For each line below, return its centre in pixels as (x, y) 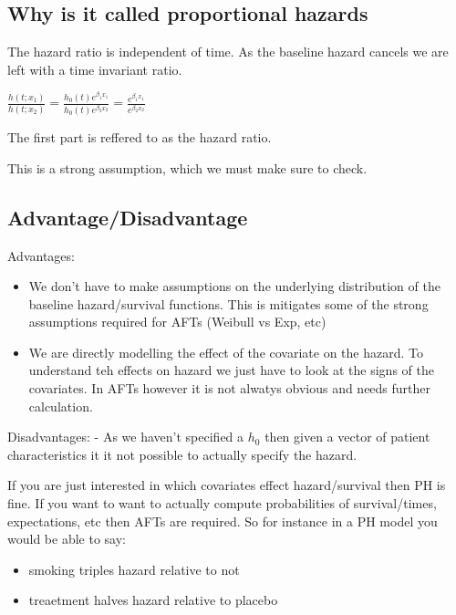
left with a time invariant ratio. (95, 69)
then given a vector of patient (347, 437)
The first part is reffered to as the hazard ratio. (140, 137)
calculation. (61, 406)
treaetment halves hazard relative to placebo (153, 600)
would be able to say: (67, 539)
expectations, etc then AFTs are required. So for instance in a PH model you (223, 521)
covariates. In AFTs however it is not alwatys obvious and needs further (230, 388)
